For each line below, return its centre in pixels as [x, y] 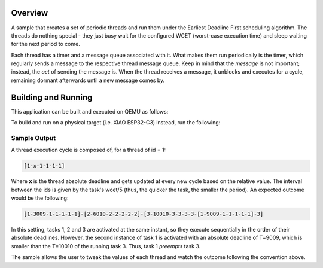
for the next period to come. [45, 44]
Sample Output [33, 138]
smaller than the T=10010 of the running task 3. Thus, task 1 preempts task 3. [106, 246]
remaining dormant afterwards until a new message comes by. [88, 80]
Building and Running [52, 97]
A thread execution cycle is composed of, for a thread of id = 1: [89, 150]
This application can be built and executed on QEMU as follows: [90, 111]
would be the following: [40, 198]
